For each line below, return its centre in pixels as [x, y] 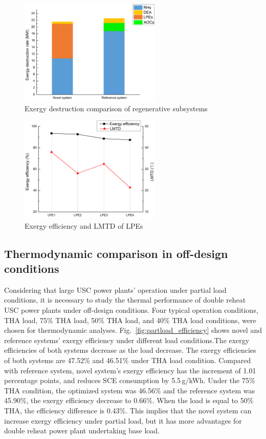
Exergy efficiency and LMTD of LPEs [84, 225]
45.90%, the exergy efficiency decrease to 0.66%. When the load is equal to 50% [129, 400]
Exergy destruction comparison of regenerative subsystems [116, 108]
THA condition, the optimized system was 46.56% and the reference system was [130, 390]
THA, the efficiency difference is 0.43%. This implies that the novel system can [128, 410]
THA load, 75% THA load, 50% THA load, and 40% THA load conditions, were [130, 320]
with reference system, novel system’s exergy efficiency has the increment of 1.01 [130, 370]
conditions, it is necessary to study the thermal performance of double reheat [125, 300]
